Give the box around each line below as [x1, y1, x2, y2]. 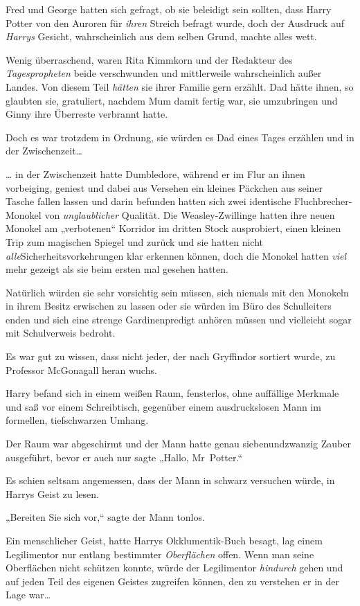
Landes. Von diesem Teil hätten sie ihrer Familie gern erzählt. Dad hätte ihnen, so [6, 79, 354, 93]
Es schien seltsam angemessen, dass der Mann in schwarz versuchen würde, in [6, 473, 335, 488]
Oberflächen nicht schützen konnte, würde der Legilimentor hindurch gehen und [6, 560, 343, 575]
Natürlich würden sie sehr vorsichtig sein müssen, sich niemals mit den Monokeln [6, 285, 349, 299]
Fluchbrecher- [294, 194, 352, 208]
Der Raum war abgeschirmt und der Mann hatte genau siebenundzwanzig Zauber [6, 436, 351, 451]
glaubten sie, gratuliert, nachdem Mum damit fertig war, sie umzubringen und [6, 93, 338, 107]
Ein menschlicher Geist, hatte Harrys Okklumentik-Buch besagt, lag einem [6, 533, 323, 547]
